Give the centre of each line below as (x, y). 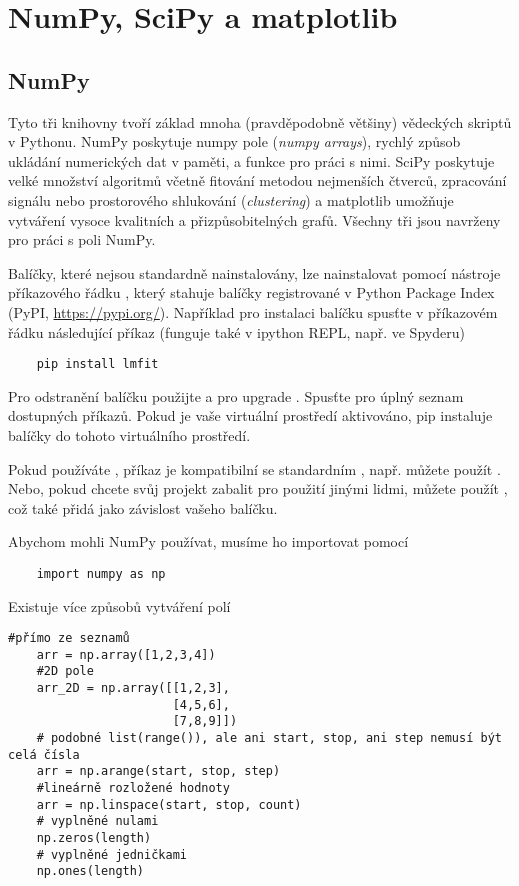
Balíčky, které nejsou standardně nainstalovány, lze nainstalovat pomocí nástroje (254, 272)
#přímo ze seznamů (69, 638)
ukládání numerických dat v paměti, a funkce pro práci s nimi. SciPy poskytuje (251, 160)
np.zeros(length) (94, 838)
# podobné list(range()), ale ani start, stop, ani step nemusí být (269, 738)
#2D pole (65, 671)
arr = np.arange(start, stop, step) (158, 771)
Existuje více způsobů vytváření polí (119, 605)
